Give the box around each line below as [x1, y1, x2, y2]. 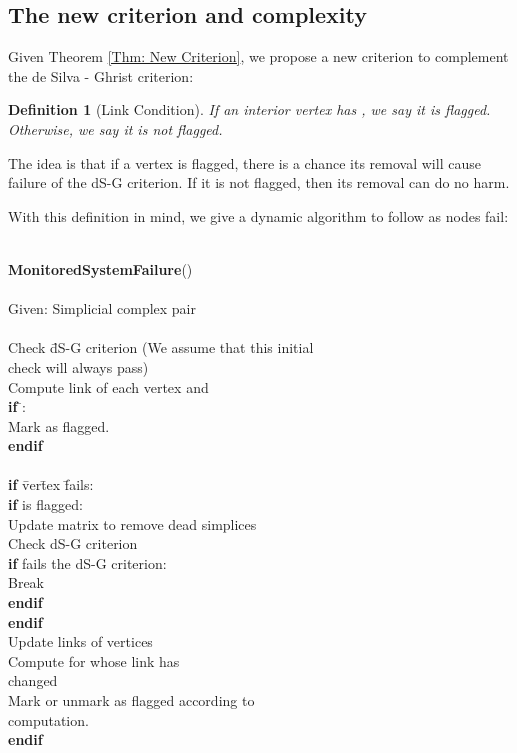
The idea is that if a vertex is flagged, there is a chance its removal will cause [8, 152, 481, 173]
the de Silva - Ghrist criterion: [8, 65, 194, 86]
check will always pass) [8, 356, 149, 377]
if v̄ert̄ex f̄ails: [8, 474, 94, 495]
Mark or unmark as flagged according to [8, 690, 255, 711]
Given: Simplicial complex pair [8, 298, 196, 319]
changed [8, 670, 58, 691]
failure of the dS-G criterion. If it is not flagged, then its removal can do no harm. [8, 172, 510, 193]
